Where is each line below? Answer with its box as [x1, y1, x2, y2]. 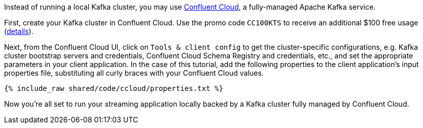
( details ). [4, 27, 34, 36]
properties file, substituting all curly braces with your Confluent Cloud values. [4, 69, 264, 77]
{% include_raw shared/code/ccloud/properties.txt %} [4, 84, 223, 92]
